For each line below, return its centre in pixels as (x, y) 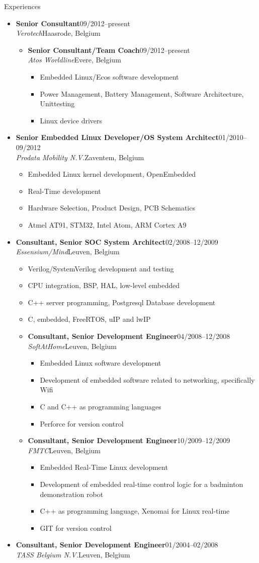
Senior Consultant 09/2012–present (73, 23)
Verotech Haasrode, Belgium (58, 33)
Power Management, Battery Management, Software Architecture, (142, 93)
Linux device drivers (71, 120)
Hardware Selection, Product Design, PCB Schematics (111, 208)
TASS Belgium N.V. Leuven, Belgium (73, 554)
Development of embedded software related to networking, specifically (147, 379)
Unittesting (57, 103)
